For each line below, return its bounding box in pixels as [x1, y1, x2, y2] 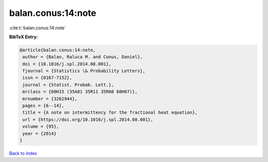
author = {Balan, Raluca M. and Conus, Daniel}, [22, 54, 143, 60]
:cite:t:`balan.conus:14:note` [9, 25, 67, 31]
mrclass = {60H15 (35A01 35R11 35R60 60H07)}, [22, 89, 137, 94]
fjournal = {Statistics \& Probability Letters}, [22, 68, 146, 74]
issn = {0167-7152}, [22, 75, 72, 81]
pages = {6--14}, [22, 103, 65, 109]
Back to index [9, 150, 37, 156]
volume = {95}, [22, 124, 60, 129]
